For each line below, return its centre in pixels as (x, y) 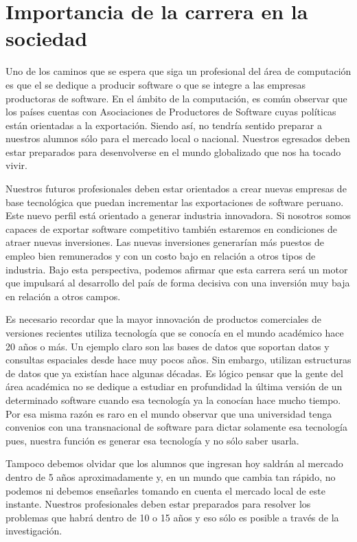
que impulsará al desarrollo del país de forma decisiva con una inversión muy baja (178, 283)
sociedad (47, 38)
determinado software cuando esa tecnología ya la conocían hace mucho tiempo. (173, 399)
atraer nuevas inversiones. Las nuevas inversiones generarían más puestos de (165, 242)
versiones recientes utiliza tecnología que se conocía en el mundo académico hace (175, 332)
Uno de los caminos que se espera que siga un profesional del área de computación (178, 71)
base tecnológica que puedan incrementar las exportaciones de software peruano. (175, 202)
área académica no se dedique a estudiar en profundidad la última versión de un (174, 386)
